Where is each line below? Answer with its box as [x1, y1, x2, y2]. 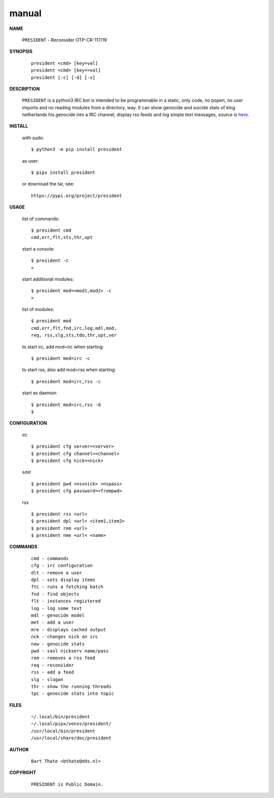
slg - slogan [31, 677, 63, 682]
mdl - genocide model [31, 612, 85, 618]
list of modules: [22, 306, 54, 313]
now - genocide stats [31, 641, 85, 647]
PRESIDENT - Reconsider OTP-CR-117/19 [22, 37, 108, 43]
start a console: [22, 245, 55, 252]
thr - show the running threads [31, 684, 112, 689]
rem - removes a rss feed [31, 655, 96, 661]
